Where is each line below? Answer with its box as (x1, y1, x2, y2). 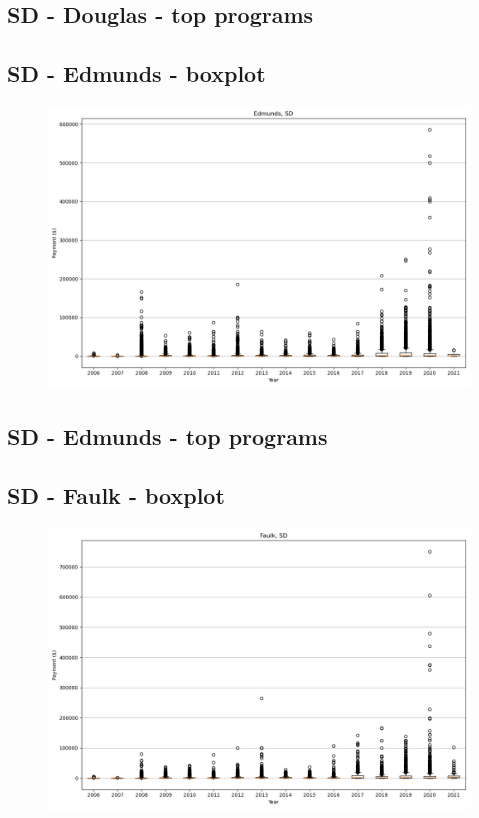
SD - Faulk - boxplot (7, 480, 225, 511)
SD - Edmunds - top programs (7, 421, 328, 452)
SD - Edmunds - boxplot (7, 58, 266, 89)
